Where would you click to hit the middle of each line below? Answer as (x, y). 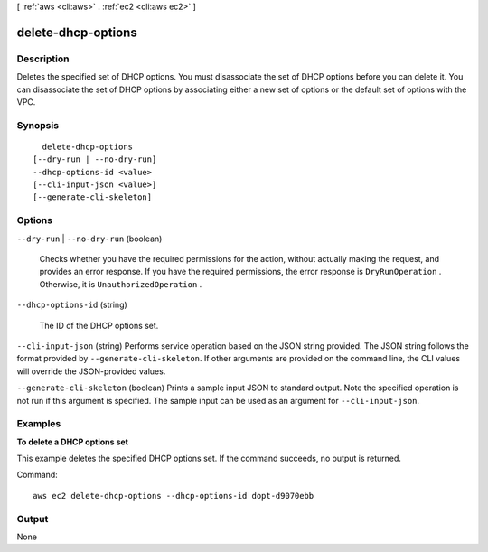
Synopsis (38, 125)
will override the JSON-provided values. (91, 371)
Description (43, 59)
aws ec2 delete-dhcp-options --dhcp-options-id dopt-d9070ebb (174, 496)
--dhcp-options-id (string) (72, 305)
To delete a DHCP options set (72, 442)
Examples (39, 424)
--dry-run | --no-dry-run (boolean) (89, 239)
